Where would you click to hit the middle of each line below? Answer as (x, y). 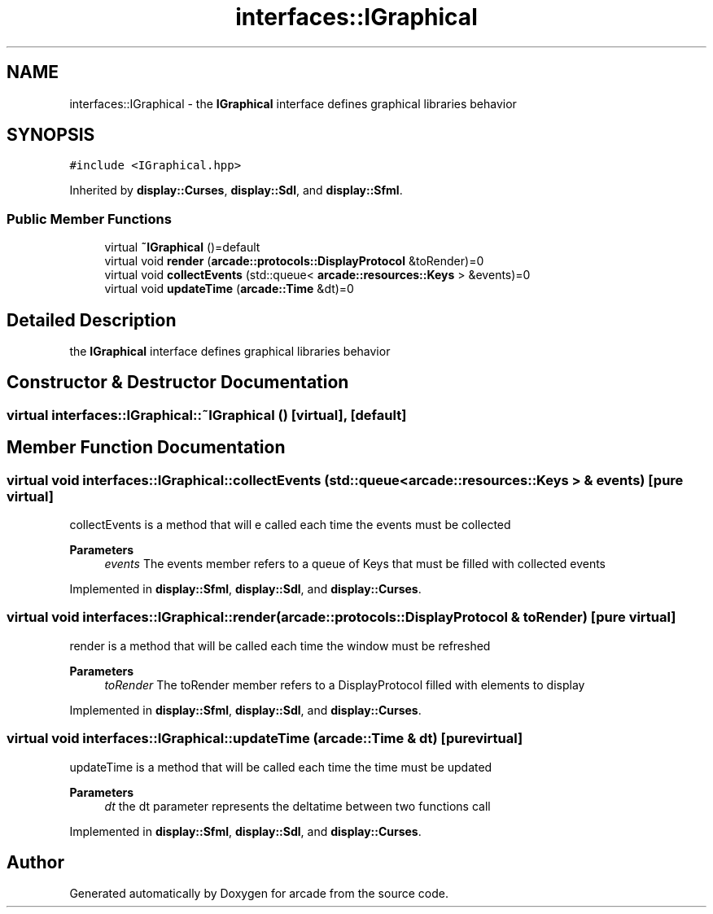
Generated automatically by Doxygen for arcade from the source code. (259, 894)
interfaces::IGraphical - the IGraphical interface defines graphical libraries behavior (293, 103)
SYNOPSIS (51, 135)
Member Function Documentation (146, 448)
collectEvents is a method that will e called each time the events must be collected (290, 525)
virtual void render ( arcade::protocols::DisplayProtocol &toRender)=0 (294, 261)
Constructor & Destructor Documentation (178, 383)
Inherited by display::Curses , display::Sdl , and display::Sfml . (236, 190)
